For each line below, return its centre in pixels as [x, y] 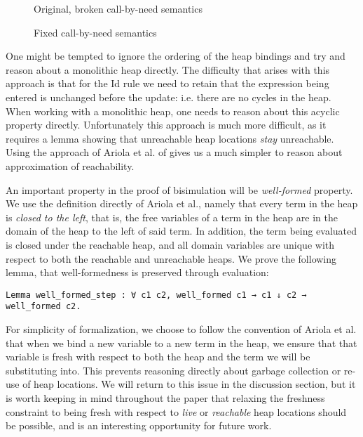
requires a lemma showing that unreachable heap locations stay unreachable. [170, 138]
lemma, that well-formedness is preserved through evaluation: [137, 272]
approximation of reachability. [70, 165]
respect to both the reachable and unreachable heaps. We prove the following [171, 258]
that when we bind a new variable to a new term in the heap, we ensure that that [181, 343]
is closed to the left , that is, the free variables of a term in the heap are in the [172, 217]
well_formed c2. [43, 307]
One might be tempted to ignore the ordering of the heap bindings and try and [176, 56]
